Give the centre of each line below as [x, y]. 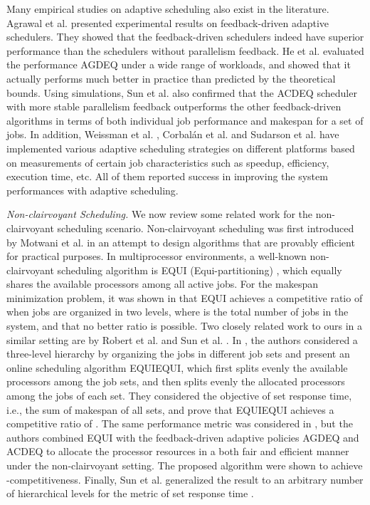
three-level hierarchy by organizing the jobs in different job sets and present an [178, 354]
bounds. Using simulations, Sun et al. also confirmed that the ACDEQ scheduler [182, 92]
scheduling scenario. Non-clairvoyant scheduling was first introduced [206, 228]
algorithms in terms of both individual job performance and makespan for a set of [185, 120]
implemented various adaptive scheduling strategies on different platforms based [181, 148]
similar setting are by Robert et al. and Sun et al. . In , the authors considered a [182, 339]
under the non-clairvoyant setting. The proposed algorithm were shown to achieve [185, 465]
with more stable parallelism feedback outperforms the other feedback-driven [174, 106]
